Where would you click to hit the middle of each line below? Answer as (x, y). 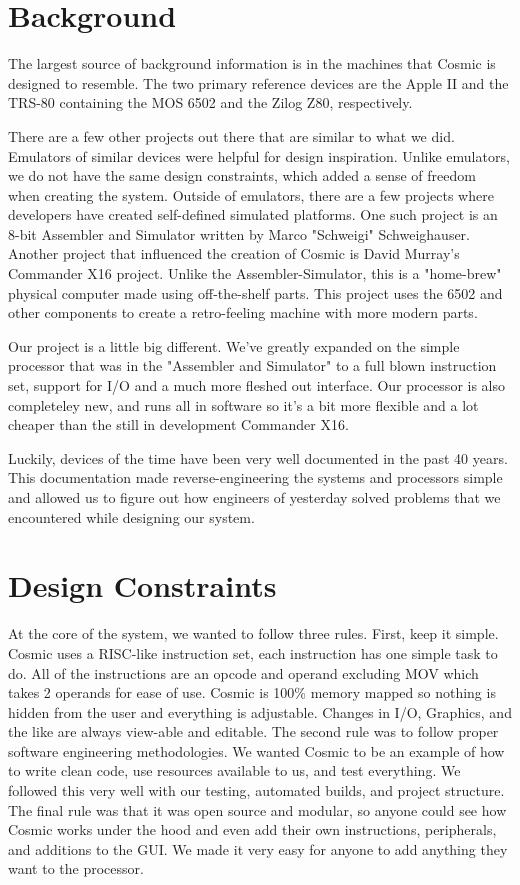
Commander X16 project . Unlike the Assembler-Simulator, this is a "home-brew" (255, 273)
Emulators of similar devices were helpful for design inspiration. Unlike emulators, (259, 155)
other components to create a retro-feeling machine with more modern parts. (243, 312)
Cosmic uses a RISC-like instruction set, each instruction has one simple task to (253, 652)
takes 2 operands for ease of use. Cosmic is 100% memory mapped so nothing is (252, 692)
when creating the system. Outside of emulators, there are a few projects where (251, 194)
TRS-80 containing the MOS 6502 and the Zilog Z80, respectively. (210, 102)
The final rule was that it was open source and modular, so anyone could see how (257, 809)
